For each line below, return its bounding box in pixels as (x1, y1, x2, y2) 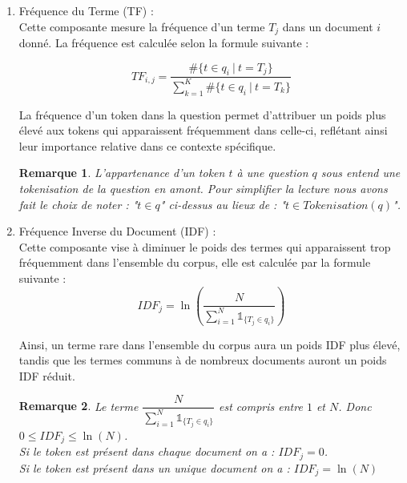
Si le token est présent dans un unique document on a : (18, 459, 290, 476)
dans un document (282, 18, 373, 34)
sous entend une (320, 164, 401, 181)
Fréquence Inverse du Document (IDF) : (18, 223, 216, 239)
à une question (236, 164, 308, 181)
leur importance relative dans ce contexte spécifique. (18, 137, 276, 154)
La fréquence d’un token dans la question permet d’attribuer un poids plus (18, 106, 386, 123)
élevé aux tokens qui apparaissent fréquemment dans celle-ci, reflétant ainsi (18, 122, 388, 139)
